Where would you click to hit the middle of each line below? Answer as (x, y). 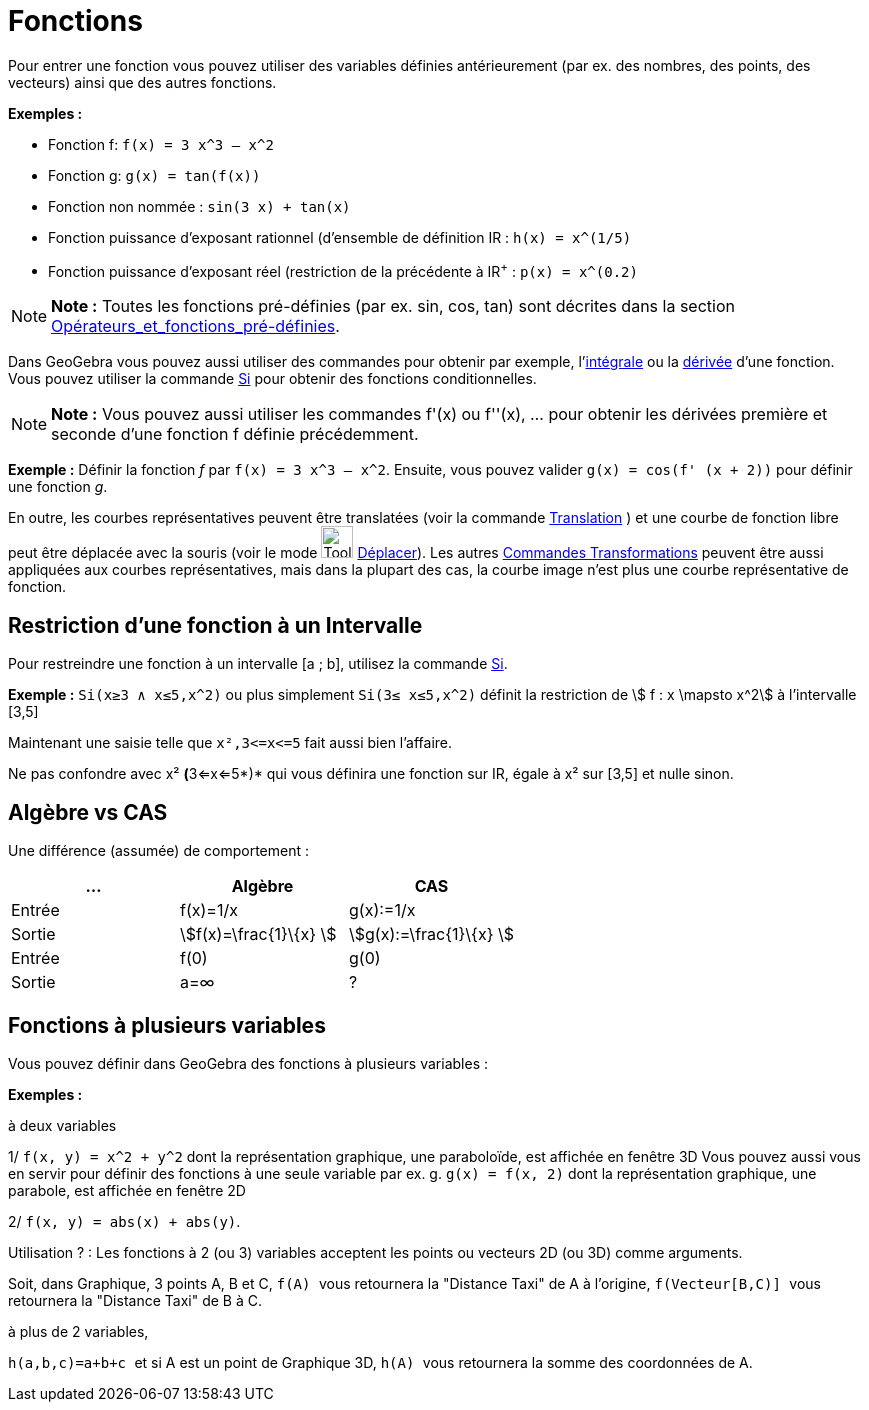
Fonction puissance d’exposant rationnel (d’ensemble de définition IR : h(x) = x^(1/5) (340, 237)
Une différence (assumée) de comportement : (159, 851)
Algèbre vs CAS (88, 812)
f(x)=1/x (209, 910)
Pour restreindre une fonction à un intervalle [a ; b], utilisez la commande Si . (258, 664)
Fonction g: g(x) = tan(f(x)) (154, 175)
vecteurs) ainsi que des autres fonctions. (142, 82)
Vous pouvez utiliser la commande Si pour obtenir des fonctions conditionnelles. (272, 379)
